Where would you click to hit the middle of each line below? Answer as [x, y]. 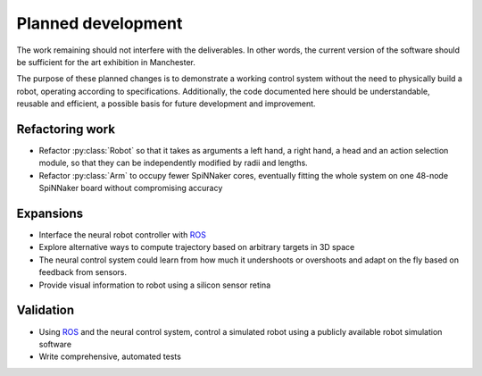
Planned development [100, 23]
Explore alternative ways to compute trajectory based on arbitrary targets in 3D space [197, 247]
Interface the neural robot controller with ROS [123, 235]
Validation [46, 310]
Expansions [50, 213]
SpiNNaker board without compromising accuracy [131, 188]
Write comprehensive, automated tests [110, 356]
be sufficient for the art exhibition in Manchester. [106, 62]
